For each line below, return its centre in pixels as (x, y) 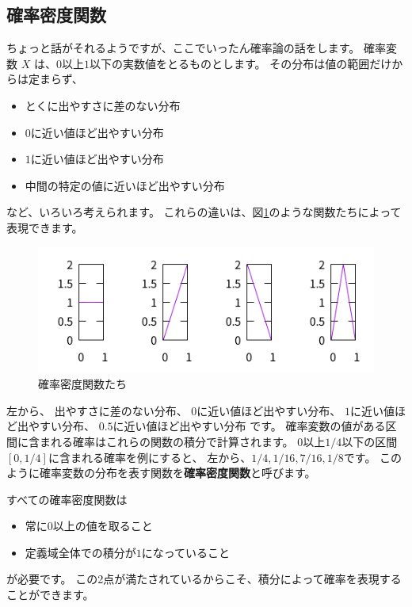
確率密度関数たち (82, 384)
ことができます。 (50, 595)
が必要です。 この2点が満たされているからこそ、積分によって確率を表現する (204, 579)
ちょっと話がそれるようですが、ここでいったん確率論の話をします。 (183, 48)
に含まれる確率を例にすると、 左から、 (150, 457)
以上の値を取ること (103, 526)
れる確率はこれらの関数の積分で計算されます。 (172, 441)
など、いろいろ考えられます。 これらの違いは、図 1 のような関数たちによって (204, 212)
